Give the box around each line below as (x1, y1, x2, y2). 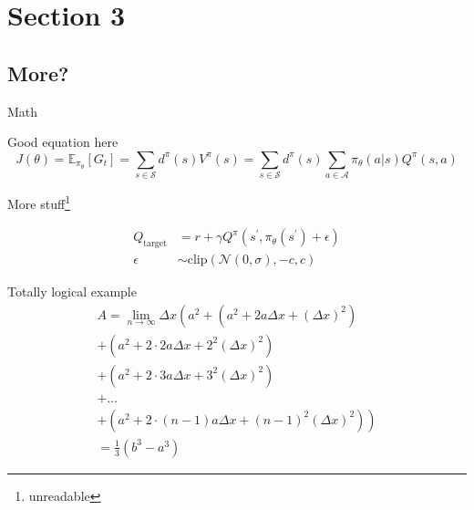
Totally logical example (7, 282, 137, 301)
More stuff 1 (7, 192, 70, 213)
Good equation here (7, 132, 118, 151)
